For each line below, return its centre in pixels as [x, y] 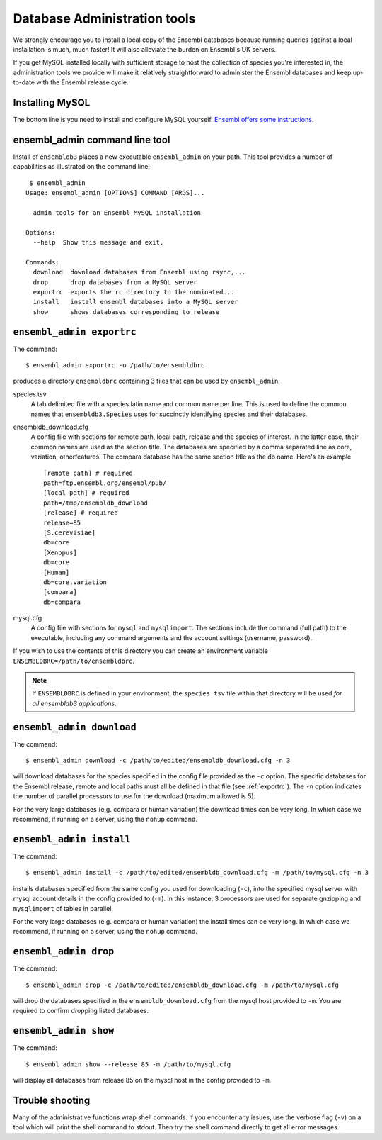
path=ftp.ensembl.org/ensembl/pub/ [105, 483]
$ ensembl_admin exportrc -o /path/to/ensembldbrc [115, 365]
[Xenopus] [60, 552]
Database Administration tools [104, 18]
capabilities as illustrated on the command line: [81, 167]
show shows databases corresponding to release [126, 312]
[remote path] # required [88, 473]
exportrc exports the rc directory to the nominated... [134, 292]
